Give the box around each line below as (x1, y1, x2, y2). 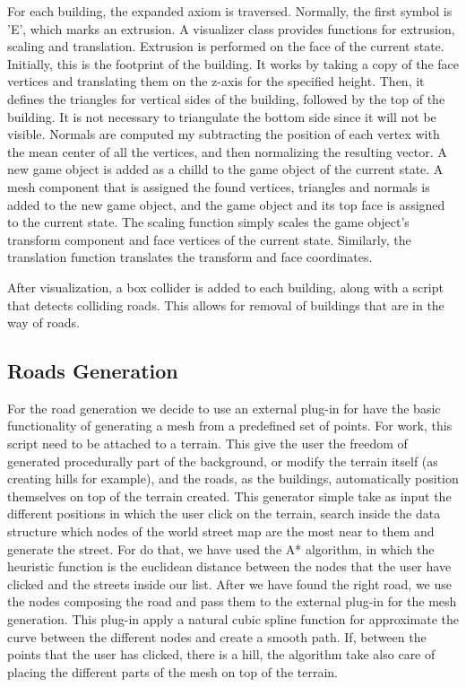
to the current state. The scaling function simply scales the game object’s (7, 213, 410, 231)
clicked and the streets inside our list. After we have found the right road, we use (7, 574, 452, 593)
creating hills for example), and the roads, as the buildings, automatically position (7, 469, 459, 488)
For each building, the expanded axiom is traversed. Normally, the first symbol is (7, 2, 453, 20)
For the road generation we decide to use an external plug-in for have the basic (7, 398, 441, 417)
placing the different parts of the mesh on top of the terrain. (7, 662, 338, 681)
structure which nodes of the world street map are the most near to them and (7, 522, 435, 541)
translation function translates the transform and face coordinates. (7, 248, 373, 266)
